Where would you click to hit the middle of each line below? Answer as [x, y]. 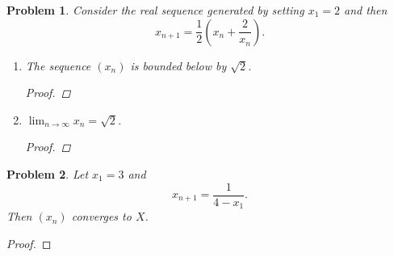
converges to [101, 216]
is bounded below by [178, 65]
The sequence [58, 65]
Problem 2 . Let [48, 173]
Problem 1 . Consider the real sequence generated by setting [155, 10]
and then [366, 10]
